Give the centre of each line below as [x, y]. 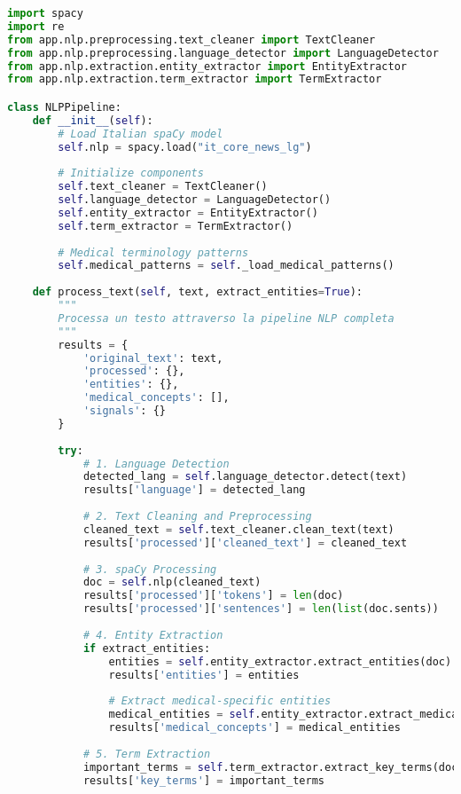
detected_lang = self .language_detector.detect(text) [245, 477]
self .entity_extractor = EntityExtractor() [188, 212]
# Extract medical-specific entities [220, 701]
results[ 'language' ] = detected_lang [194, 490]
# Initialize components [131, 173]
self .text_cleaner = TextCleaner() [163, 187]
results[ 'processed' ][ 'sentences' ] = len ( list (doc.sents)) [261, 609]
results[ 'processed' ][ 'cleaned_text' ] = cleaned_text [245, 542]
